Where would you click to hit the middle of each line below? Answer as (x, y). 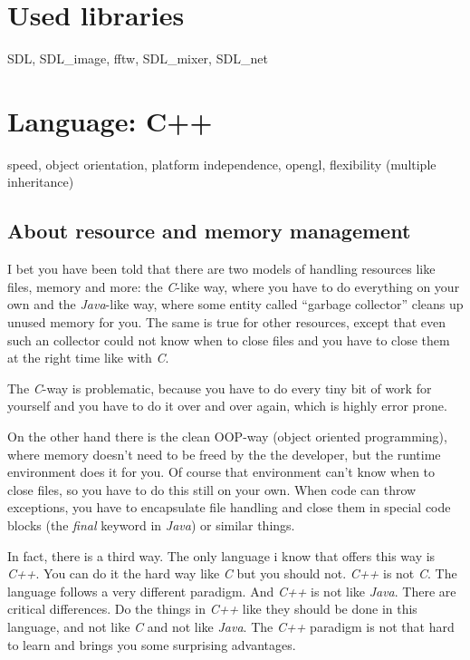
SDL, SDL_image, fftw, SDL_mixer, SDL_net (138, 58)
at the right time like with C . (88, 358)
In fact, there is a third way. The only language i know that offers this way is (221, 555)
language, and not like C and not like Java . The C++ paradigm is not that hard (231, 626)
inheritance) (41, 182)
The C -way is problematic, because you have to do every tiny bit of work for (220, 388)
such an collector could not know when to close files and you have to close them (229, 340)
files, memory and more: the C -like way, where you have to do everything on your (234, 286)
